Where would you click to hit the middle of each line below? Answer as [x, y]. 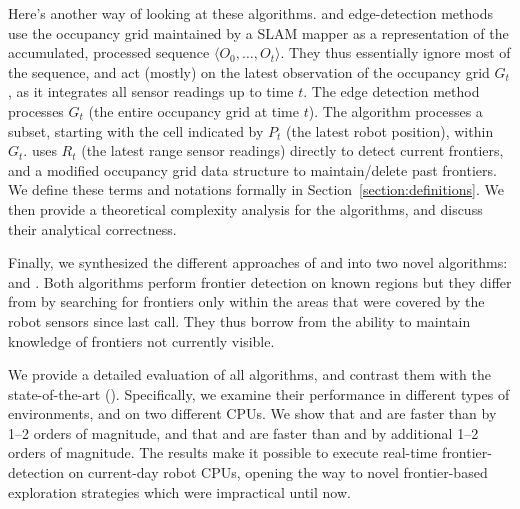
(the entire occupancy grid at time [193, 110]
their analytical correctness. [92, 228]
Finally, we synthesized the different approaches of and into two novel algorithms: [258, 262]
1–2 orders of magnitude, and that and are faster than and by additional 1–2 [243, 432]
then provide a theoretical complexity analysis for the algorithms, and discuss [245, 208]
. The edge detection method [391, 91]
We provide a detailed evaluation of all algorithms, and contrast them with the [249, 374]
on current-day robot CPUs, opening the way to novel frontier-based [278, 472]
